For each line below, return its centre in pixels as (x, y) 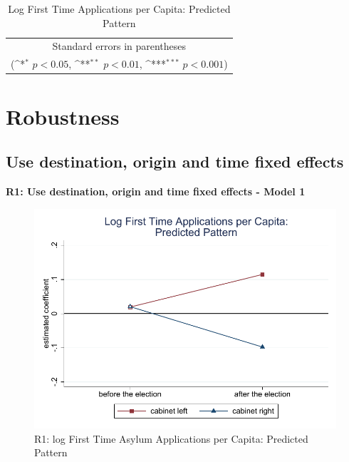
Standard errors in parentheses (119, 46)
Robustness (63, 116)
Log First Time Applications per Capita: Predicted (119, 9)
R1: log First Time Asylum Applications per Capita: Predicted (171, 438)
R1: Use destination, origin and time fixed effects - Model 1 (156, 191)
